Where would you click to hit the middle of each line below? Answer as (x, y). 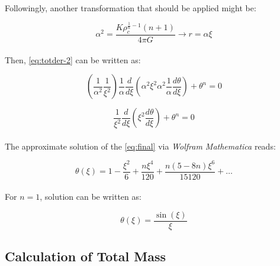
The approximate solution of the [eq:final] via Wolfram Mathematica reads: (140, 146)
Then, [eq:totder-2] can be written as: (73, 59)
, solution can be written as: (91, 197)
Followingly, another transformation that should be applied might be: (131, 7)
